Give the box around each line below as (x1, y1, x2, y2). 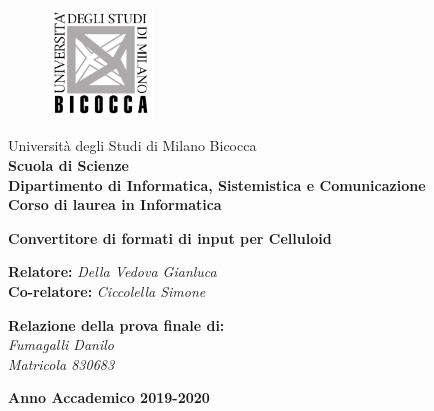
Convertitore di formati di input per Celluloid (8, 227, 332, 248)
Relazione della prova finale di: (8, 314, 225, 335)
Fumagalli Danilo (8, 334, 114, 355)
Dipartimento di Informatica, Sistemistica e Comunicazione (8, 174, 426, 195)
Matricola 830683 (8, 353, 115, 374)
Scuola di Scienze (8, 154, 129, 175)
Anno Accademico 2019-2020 (8, 387, 210, 408)
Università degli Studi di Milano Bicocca (8, 135, 257, 156)
